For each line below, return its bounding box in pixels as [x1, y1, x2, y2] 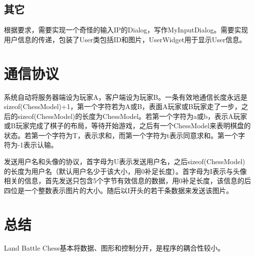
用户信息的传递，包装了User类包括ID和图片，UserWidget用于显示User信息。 [4, 34, 246, 44]
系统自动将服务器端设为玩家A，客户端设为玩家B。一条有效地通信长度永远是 [4, 91, 248, 102]
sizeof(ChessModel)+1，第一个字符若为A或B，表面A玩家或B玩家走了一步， [4, 101, 241, 112]
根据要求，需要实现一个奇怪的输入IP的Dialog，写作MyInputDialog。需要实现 [4, 25, 248, 35]
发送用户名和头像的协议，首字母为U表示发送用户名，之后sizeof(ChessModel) [4, 156, 245, 167]
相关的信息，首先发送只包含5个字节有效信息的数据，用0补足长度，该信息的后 [4, 175, 251, 186]
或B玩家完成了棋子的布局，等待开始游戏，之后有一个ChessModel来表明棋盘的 [4, 120, 251, 131]
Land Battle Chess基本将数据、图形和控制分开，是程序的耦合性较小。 [4, 242, 225, 253]
